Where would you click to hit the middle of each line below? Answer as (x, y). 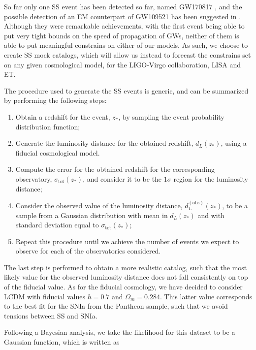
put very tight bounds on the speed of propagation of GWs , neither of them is (122, 35)
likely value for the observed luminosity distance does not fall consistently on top (126, 277)
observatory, (34, 178)
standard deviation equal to (57, 225)
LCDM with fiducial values (45, 296)
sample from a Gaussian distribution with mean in (92, 215)
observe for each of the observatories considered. (88, 251)
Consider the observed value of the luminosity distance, (99, 205)
